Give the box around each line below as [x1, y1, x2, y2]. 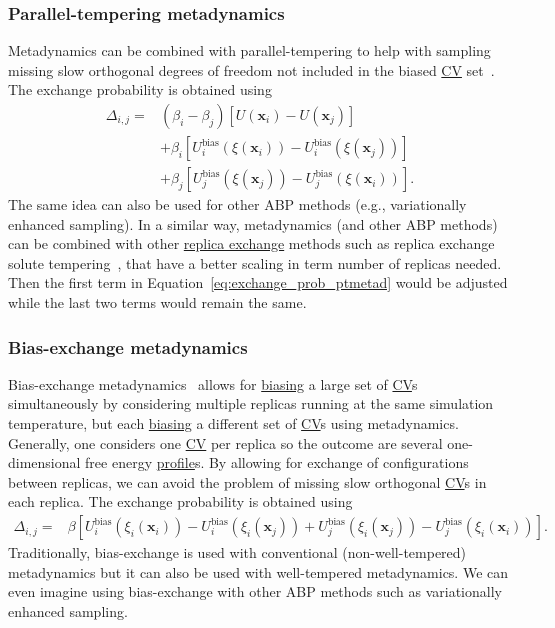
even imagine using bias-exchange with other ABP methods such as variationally [8, 581, 502, 602]
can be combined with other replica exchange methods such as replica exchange [8, 233, 495, 254]
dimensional [8, 452, 81, 473]
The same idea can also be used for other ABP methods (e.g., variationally [8, 194, 467, 215]
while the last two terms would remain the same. [8, 292, 307, 313]
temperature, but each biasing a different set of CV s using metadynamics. [8, 413, 459, 434]
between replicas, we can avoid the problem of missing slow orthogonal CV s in [8, 471, 487, 492]
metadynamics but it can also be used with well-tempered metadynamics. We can [8, 561, 509, 582]
